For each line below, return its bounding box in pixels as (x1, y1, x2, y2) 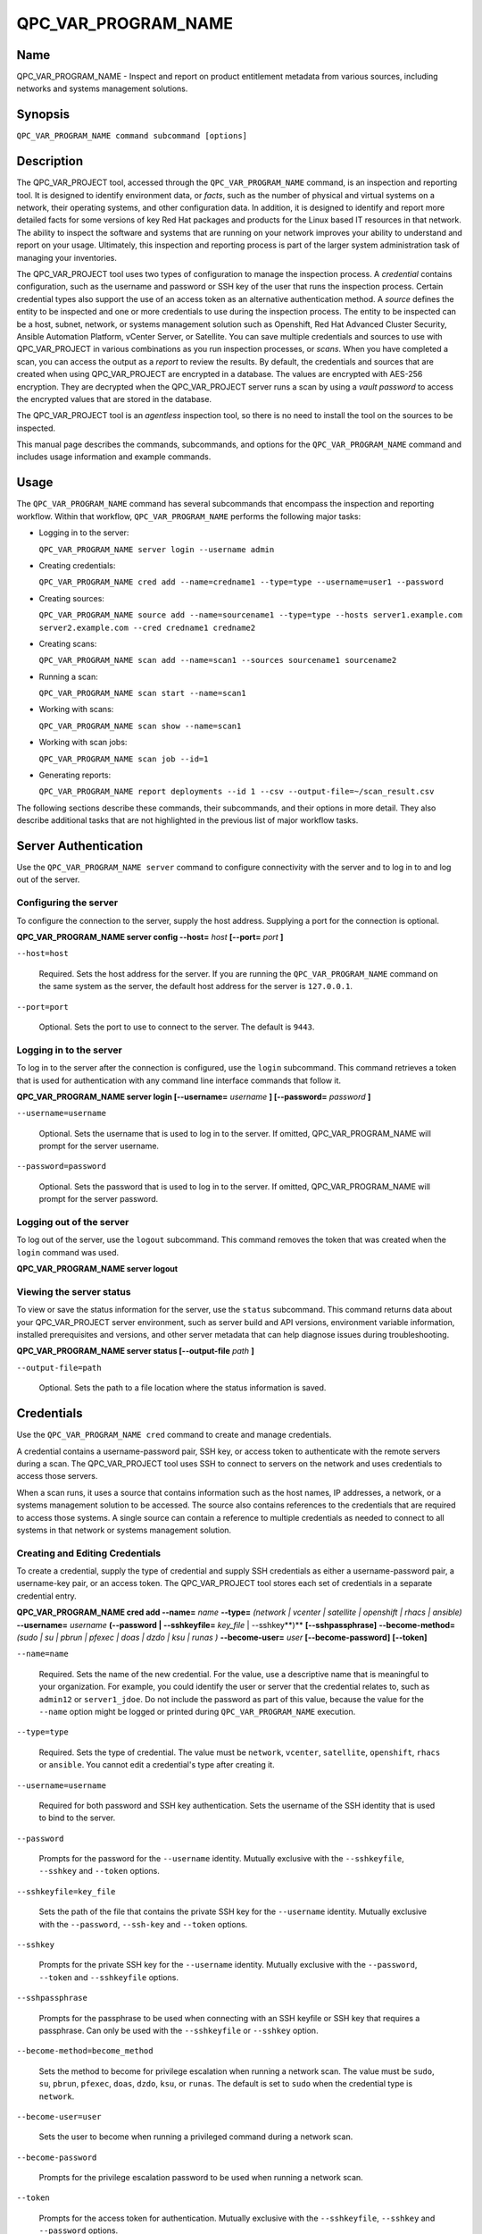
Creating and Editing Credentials (16, 1547, 161, 1559)
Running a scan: (38, 671, 98, 682)
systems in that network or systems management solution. (16, 1524, 232, 1535)
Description (16, 154, 84, 169)
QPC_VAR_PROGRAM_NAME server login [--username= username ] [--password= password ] (16, 1091, 371, 1102)
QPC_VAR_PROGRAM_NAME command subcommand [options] (16, 130, 248, 141)
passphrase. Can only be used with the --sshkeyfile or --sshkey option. (38, 2025, 319, 2036)
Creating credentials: (38, 559, 116, 571)
